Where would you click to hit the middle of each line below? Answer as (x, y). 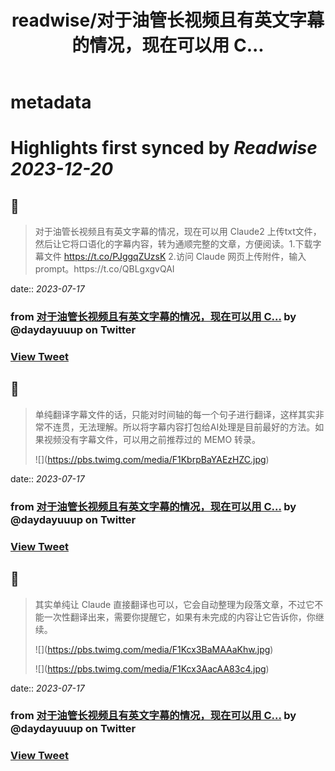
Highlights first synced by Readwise (164, 148)
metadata (51, 102)
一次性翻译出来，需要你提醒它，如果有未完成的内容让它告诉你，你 (179, 617)
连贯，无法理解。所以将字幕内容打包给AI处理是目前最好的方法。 (184, 427)
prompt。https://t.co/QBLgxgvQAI (104, 269)
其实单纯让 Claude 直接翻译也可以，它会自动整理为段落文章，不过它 (174, 604)
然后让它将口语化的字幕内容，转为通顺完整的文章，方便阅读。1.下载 (173, 244)
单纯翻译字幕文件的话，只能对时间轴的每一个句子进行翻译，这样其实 (175, 414)
